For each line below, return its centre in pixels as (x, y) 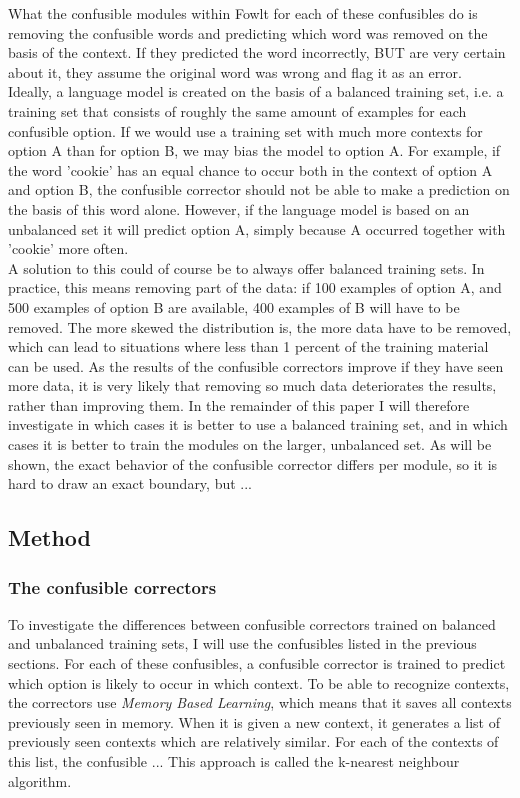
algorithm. (40, 780)
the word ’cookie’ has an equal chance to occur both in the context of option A (250, 169)
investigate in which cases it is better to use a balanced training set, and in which (258, 424)
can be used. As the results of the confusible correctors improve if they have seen (256, 365)
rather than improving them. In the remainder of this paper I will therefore (239, 404)
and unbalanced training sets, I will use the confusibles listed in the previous (242, 643)
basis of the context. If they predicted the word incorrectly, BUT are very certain (257, 52)
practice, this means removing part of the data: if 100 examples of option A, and (255, 287)
